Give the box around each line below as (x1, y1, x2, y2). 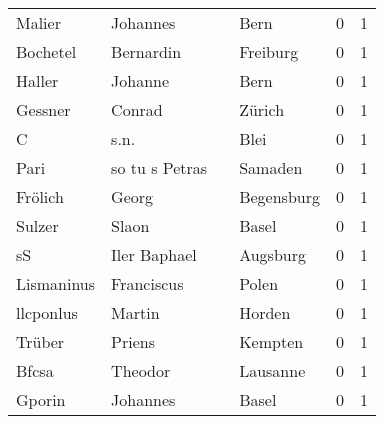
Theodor (111, 359, 171, 382)
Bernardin (111, 40, 182, 63)
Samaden (239, 156, 303, 179)
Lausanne (239, 359, 306, 382)
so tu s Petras (111, 156, 208, 179)
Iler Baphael (111, 243, 197, 266)
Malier (16, 11, 61, 34)
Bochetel (16, 40, 77, 63)
